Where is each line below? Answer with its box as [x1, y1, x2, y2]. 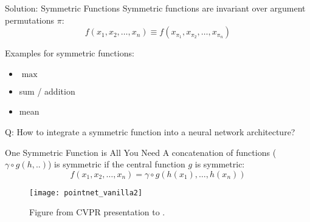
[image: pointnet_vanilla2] [29, 188, 143, 197]
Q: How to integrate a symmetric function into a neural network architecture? [5, 125, 295, 138]
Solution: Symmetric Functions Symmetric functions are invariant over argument [5, 2, 306, 14]
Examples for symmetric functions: [5, 47, 134, 59]
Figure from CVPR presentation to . [29, 206, 165, 218]
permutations [5, 13, 55, 26]
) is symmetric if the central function [47, 158, 185, 170]
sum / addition [19, 84, 75, 97]
